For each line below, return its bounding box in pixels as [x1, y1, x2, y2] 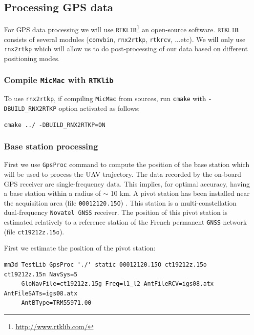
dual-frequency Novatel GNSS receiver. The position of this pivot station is [4, 207, 228, 217]
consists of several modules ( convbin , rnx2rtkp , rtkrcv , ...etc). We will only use [4, 34, 246, 44]
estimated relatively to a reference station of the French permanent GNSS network [4, 217, 247, 227]
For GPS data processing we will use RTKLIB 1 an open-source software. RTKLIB [4, 23, 239, 34]
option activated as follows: [59, 103, 140, 113]
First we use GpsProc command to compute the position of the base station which [4, 159, 250, 169]
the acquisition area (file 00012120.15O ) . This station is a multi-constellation [4, 197, 236, 208]
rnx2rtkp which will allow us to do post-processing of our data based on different [4, 43, 248, 54]
